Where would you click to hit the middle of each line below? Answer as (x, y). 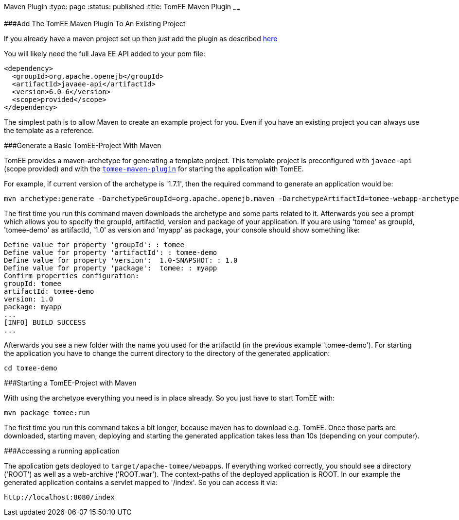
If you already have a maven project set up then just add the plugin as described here (141, 38)
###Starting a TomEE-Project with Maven (70, 383)
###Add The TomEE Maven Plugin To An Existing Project (95, 23)
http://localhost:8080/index (59, 497)
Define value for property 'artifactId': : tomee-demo (111, 252)
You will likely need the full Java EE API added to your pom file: (105, 53)
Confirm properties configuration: (72, 276)
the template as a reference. (49, 130)
